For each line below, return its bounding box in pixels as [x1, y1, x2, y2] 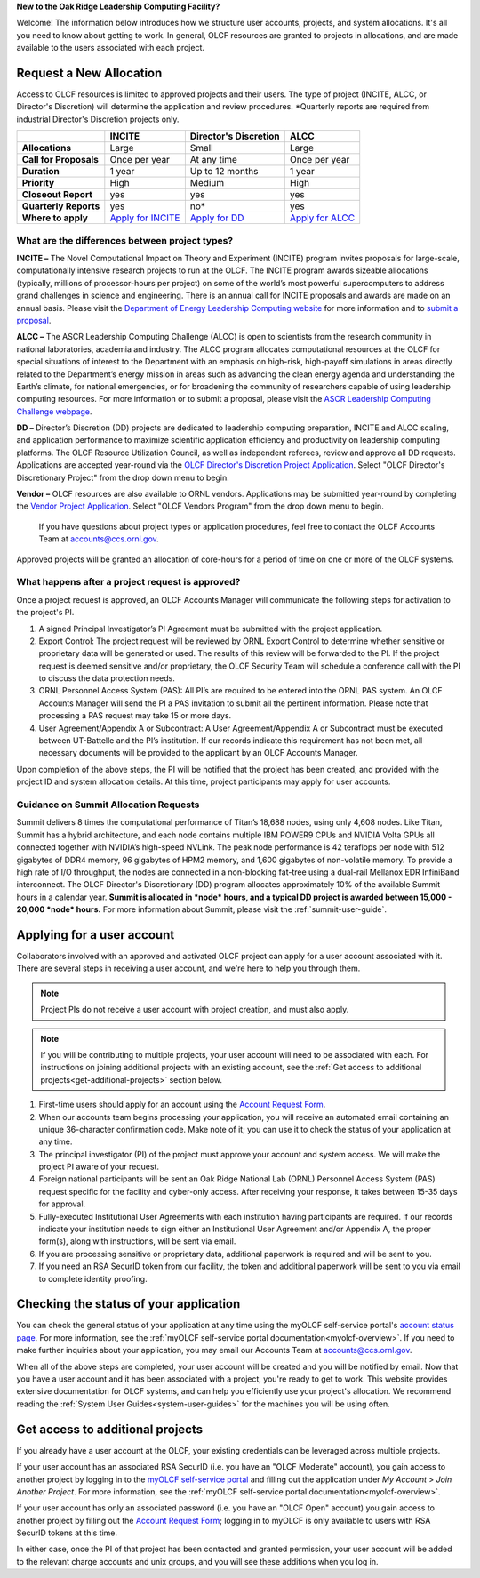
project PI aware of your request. [38, 1161, 160, 1173]
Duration [21, 165, 60, 178]
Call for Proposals [21, 154, 100, 166]
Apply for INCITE [109, 212, 180, 224]
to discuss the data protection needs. [38, 673, 175, 684]
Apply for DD [189, 212, 244, 224]
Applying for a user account [16, 927, 175, 942]
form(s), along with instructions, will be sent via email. [38, 1236, 236, 1246]
